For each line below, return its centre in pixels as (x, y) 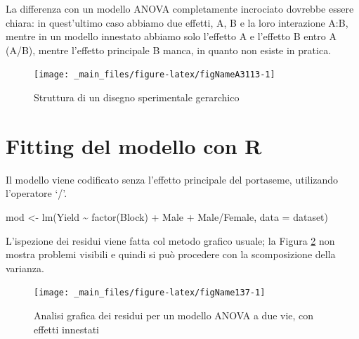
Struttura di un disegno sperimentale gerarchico (137, 97)
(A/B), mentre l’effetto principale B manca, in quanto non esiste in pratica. (169, 50)
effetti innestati (67, 329)
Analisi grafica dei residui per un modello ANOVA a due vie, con (174, 315)
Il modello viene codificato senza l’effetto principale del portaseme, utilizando (172, 179)
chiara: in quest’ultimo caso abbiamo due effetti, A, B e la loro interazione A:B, (177, 22)
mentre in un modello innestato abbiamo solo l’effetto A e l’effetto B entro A (171, 36)
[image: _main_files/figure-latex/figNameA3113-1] (155, 75)
